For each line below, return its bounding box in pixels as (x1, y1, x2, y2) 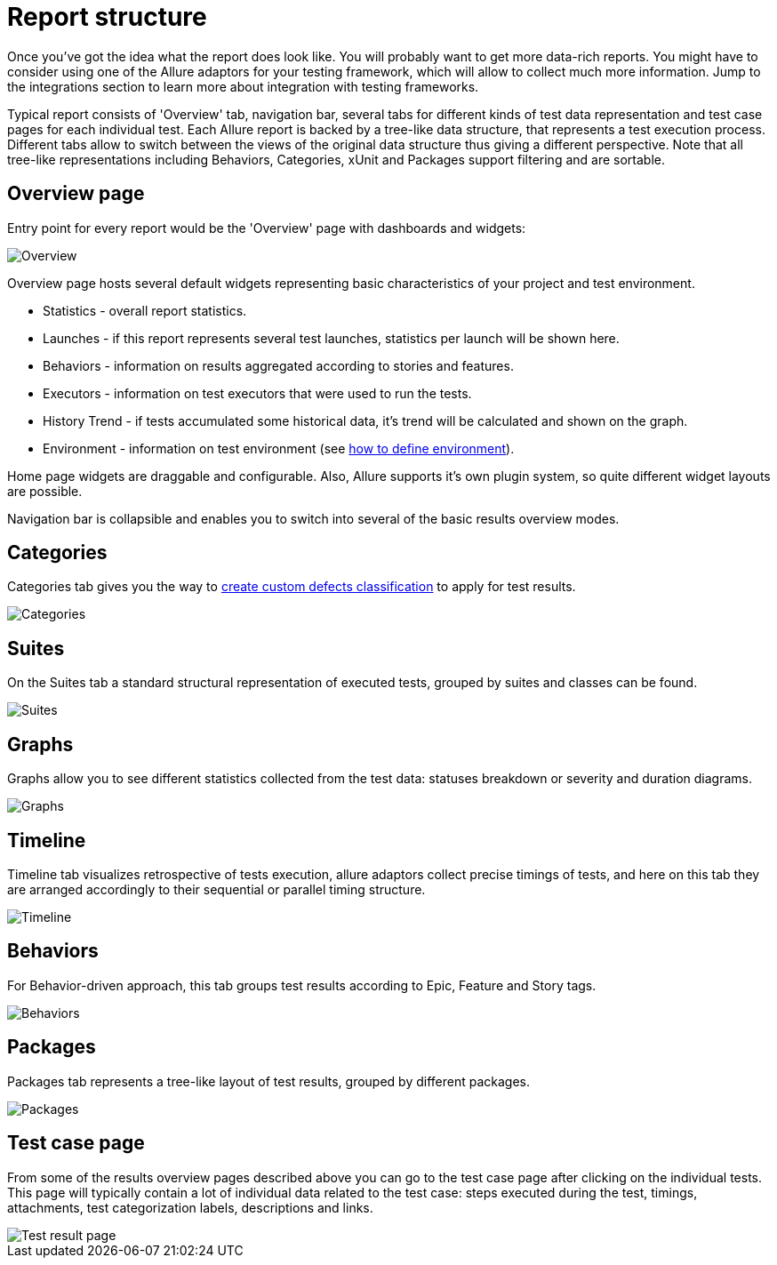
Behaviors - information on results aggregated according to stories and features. (43, 357, 514, 373)
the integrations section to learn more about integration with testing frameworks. (7, 78, 479, 94)
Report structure (7, 2, 207, 32)
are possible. (7, 483, 83, 499)
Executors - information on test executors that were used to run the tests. (43, 385, 472, 401)
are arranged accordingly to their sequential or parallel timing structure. (7, 881, 426, 897)
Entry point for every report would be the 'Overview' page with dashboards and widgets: (7, 220, 526, 236)
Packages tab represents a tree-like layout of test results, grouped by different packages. (7, 1073, 531, 1089)
